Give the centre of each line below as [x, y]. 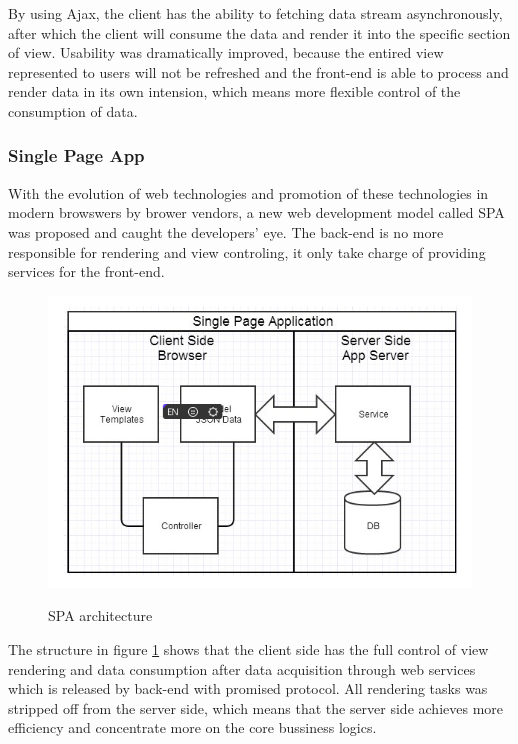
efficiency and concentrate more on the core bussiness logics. [192, 727]
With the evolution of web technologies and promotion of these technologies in [248, 192]
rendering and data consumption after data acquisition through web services [242, 668]
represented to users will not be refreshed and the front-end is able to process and [258, 71]
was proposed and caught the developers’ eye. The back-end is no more [226, 231]
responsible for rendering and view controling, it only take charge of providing [247, 251]
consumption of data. [73, 110]
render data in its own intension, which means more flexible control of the [234, 91]
